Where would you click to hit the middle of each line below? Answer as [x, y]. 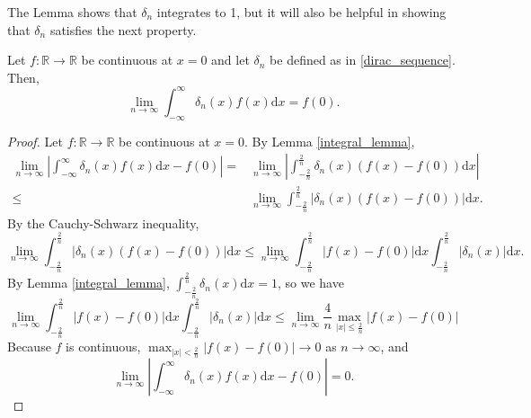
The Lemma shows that [72, 12]
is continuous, [103, 347]
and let [230, 60]
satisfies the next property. [123, 29]
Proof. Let [35, 141]
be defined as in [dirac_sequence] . [363, 60]
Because [29, 347]
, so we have [310, 283]
